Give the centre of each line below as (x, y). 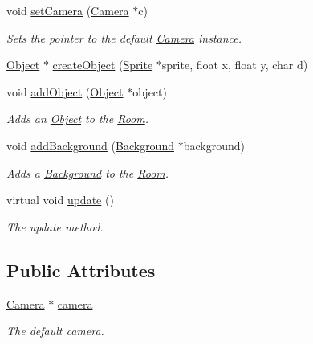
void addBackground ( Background (90, 145)
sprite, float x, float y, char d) (235, 65)
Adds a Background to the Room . (88, 172)
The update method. (55, 226)
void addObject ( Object (65, 91)
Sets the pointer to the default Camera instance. (124, 37)
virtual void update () (60, 200)
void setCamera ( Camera (68, 10)
